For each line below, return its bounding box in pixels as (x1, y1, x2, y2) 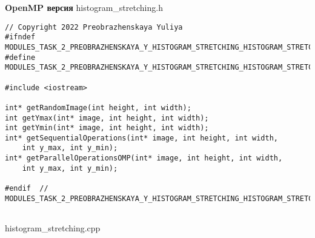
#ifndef (5, 33, 36, 42)
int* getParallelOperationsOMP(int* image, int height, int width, (5, 154, 283, 163)
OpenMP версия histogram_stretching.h (5, 1, 163, 13)
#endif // (5, 184, 48, 193)
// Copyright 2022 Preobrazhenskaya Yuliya (5, 22, 183, 31)
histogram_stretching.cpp (5, 222, 101, 234)
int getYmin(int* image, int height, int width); (5, 124, 209, 133)
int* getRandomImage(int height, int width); (5, 103, 191, 112)
